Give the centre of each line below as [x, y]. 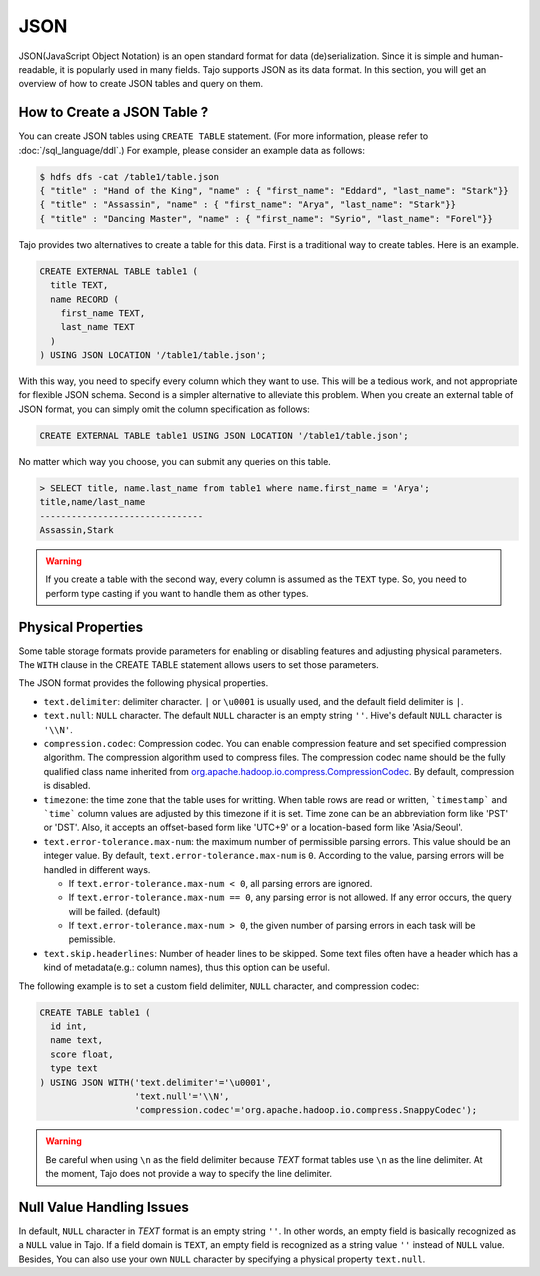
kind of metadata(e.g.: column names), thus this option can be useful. [186, 967]
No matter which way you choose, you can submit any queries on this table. [175, 461]
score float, [82, 1054]
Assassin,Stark [76, 529]
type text [74, 1068]
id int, [69, 1026]
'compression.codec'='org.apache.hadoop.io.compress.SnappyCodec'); [306, 1110]
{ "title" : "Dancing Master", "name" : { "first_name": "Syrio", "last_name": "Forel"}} [266, 218]
